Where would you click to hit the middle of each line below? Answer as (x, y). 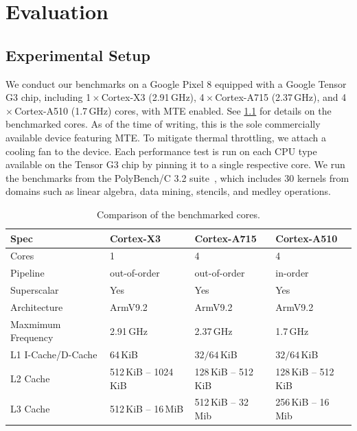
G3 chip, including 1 (48, 97)
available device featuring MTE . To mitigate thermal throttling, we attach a (166, 137)
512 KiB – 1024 (141, 372)
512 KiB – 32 (221, 402)
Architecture (37, 306)
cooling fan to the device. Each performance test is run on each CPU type (161, 151)
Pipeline (27, 273)
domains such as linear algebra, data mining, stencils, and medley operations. (168, 191)
